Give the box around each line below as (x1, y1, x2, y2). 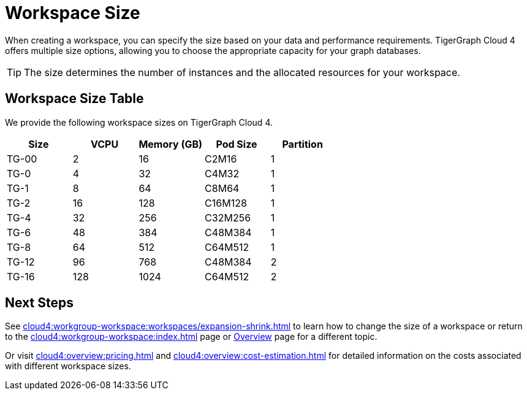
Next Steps (5, 295, 74, 311)
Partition (282, 137, 323, 150)
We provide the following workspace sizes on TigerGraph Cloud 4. (5, 117, 273, 128)
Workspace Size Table (5, 91, 144, 107)
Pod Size (216, 137, 257, 150)
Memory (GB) (138, 137, 203, 150)
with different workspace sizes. (5, 361, 131, 372)
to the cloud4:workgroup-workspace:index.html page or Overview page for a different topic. (5, 331, 377, 342)
